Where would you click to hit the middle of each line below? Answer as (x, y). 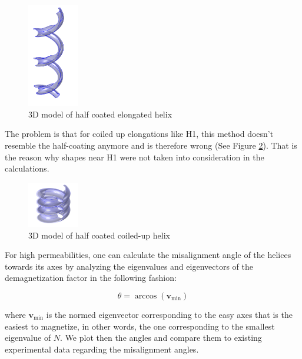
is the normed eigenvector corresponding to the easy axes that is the (169, 315)
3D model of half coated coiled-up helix (99, 235)
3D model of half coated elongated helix (100, 114)
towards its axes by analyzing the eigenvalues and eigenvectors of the (129, 266)
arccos (146, 296)
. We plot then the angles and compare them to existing (161, 338)
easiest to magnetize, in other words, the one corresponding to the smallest (140, 326)
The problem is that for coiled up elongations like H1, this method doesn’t (139, 134)
